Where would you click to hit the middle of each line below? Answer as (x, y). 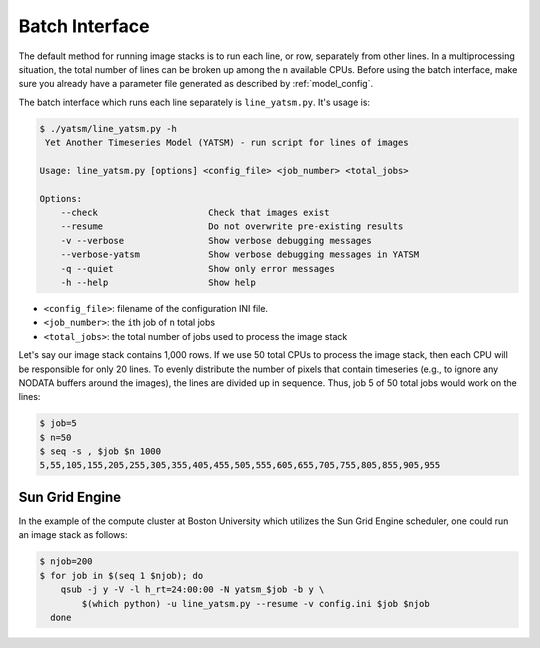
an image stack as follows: (73, 535)
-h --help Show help (158, 282)
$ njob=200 (66, 561)
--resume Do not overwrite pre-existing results (232, 226)
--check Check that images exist (195, 213)
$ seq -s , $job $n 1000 (100, 451)
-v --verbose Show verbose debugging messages (216, 240)
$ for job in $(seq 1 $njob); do (121, 575)
